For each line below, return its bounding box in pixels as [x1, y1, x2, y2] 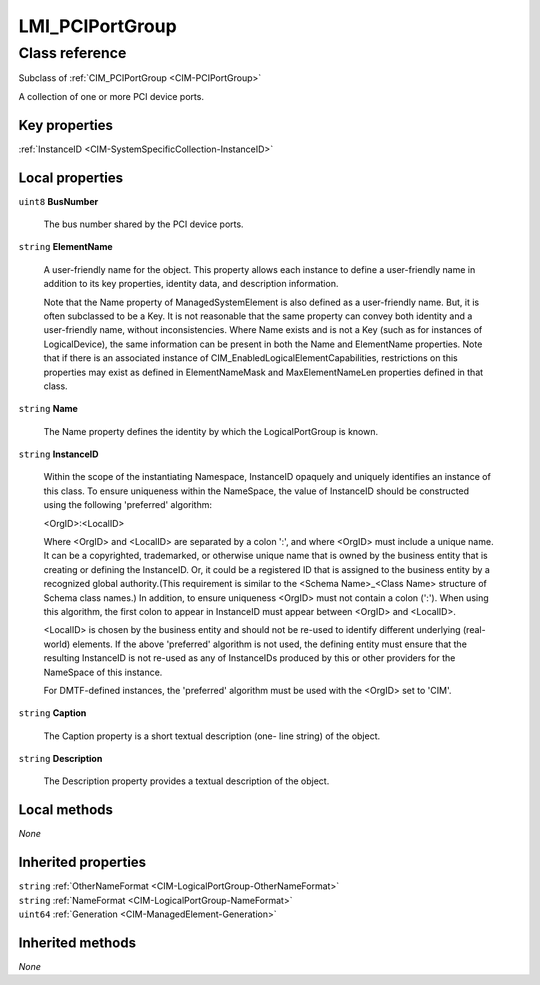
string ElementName [18, 241, 114, 253]
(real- [462, 624, 486, 636]
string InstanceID [18, 448, 99, 460]
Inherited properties [18, 854, 147, 871]
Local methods [18, 801, 114, 819]
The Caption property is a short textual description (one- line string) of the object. [43, 730, 381, 742]
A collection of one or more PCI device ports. [18, 90, 205, 102]
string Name [18, 403, 79, 415]
